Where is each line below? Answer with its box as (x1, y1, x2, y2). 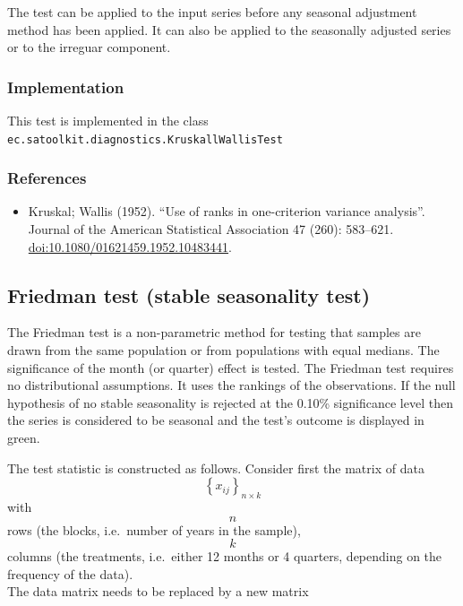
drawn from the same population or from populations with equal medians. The (7, 341, 440, 359)
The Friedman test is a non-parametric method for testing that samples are (7, 323, 421, 342)
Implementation (7, 75, 124, 98)
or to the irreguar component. (7, 38, 171, 56)
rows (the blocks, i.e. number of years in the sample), (7, 520, 301, 539)
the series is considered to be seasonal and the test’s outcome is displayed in (7, 411, 424, 429)
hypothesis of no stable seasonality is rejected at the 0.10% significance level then (7, 393, 453, 411)
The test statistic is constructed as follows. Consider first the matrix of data (7, 458, 424, 477)
